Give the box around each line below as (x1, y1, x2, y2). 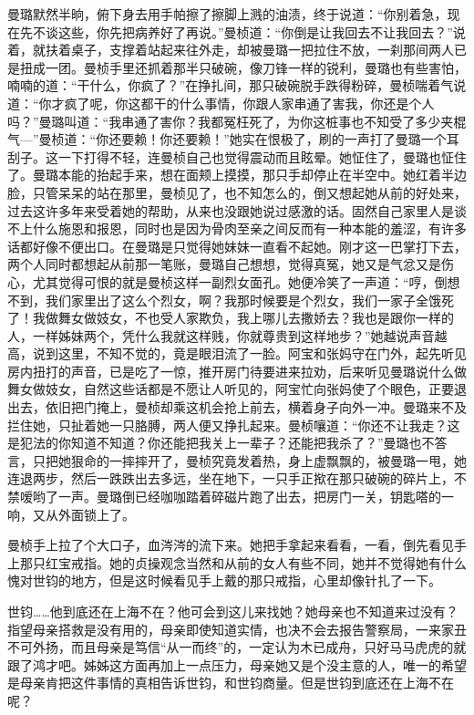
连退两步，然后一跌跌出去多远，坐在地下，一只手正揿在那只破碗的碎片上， (7, 469, 454, 488)
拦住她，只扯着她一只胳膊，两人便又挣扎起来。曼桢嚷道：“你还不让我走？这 (7, 415, 460, 434)
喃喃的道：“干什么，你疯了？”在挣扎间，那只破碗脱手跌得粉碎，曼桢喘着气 (7, 76, 454, 95)
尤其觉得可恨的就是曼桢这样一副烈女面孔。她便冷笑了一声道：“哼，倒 (32, 272, 448, 291)
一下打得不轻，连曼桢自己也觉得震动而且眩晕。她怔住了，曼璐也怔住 (57, 147, 467, 166)
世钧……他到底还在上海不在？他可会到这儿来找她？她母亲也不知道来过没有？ (7, 602, 459, 620)
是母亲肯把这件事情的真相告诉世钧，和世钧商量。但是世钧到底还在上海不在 (7, 673, 454, 692)
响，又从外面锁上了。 (7, 504, 135, 523)
